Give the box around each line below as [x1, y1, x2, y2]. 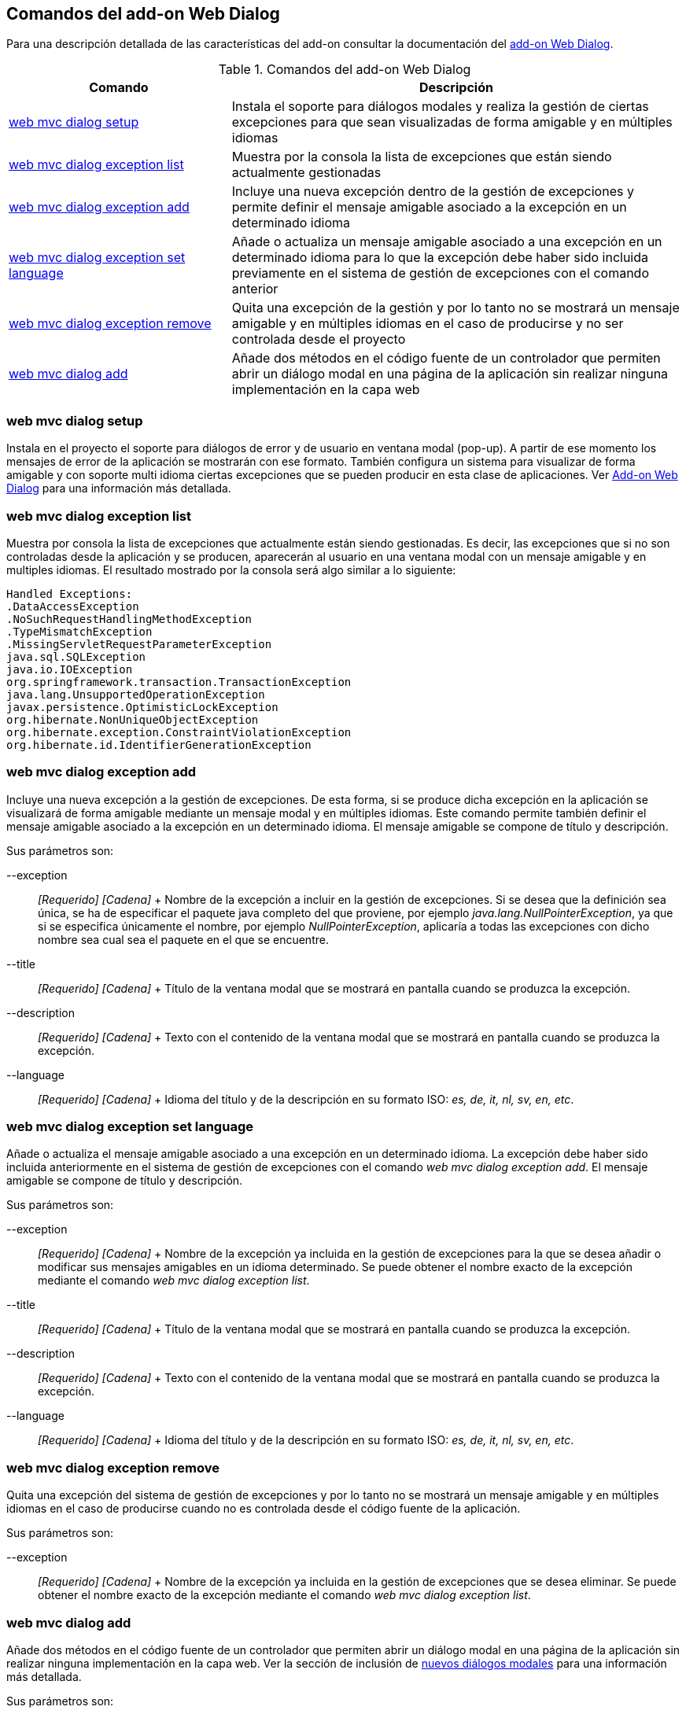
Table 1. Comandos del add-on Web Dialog [218, 61, 471, 78]
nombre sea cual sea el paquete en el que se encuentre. [38, 932, 329, 946]
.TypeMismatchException [6, 625, 153, 638]
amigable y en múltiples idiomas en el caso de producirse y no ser [231, 315, 624, 332]
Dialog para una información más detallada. [6, 481, 231, 496]
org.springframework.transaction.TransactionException [6, 675, 352, 688]
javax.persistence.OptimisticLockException [6, 700, 278, 713]
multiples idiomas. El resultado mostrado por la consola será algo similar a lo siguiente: [6, 562, 456, 577]
